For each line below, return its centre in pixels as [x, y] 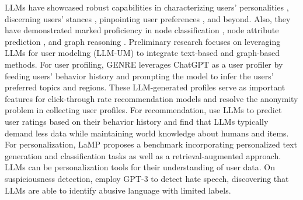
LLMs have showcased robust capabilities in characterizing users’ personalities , [147, 7]
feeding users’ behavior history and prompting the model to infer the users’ [139, 76]
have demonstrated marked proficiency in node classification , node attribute [142, 30]
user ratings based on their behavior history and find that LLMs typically [137, 121]
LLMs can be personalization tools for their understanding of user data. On [140, 167]
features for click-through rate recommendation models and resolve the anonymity [151, 98]
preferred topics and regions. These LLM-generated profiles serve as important [145, 87]
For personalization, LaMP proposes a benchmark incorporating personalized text [151, 144]
